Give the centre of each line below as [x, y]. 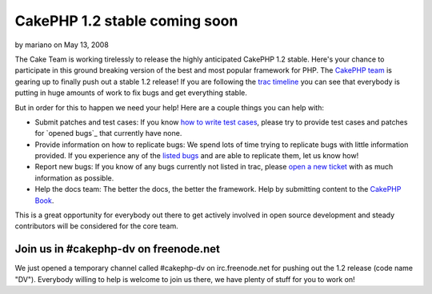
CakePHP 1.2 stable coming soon [126, 21]
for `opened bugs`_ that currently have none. [108, 133]
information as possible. [74, 178]
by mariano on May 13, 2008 [62, 45]
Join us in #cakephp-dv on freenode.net [117, 249]
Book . [44, 201]
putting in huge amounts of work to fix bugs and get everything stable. [131, 93]
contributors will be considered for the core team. [97, 226]
